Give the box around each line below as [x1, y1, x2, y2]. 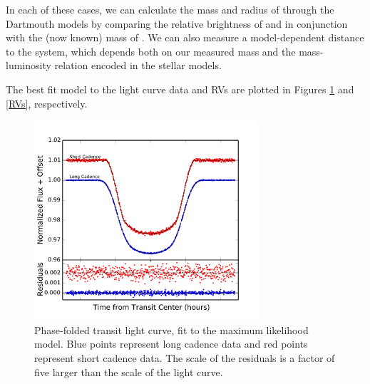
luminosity [6, 58, 51, 73]
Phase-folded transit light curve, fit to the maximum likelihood [34, 322, 309, 337]
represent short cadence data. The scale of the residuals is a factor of [34, 351, 335, 365]
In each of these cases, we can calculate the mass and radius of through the [6, 2, 334, 16]
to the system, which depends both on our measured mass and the [6, 43, 296, 58]
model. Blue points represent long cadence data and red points [34, 336, 308, 351]
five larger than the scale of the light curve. [34, 364, 223, 379]
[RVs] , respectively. [6, 95, 88, 110]
